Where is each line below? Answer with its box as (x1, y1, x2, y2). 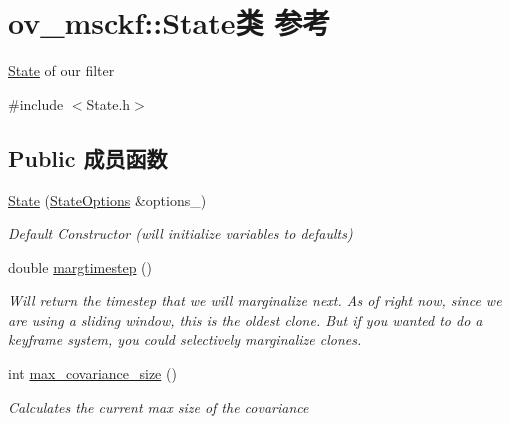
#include (8, 93, 64, 114)
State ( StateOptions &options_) (8, 189, 207, 210)
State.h (86, 93, 131, 114)
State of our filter (8, 60, 115, 81)
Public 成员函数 (8, 142, 168, 173)
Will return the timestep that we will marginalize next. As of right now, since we (8, 290, 502, 311)
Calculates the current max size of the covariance (8, 396, 309, 417)
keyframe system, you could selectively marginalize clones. (8, 329, 362, 350)
